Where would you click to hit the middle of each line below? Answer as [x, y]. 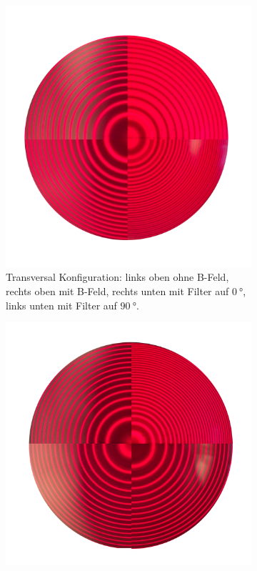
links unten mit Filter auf [61, 305]
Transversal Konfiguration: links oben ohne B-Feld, [117, 277]
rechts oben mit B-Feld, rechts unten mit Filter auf [117, 291]
